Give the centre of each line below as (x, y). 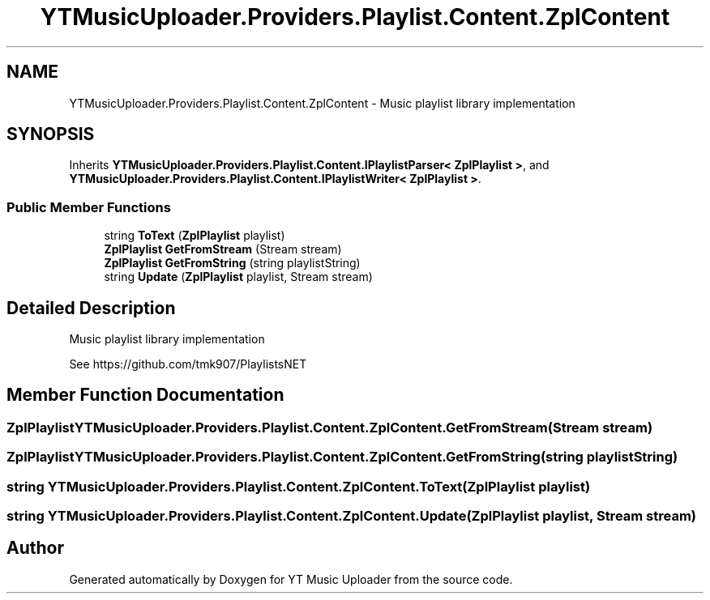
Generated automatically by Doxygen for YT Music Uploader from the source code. (291, 579)
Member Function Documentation (145, 395)
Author (35, 548)
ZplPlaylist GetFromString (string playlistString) (232, 263)
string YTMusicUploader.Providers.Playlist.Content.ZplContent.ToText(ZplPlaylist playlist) (299, 486)
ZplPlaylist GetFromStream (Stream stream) (223, 249)
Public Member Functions (89, 207)
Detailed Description (91, 308)
